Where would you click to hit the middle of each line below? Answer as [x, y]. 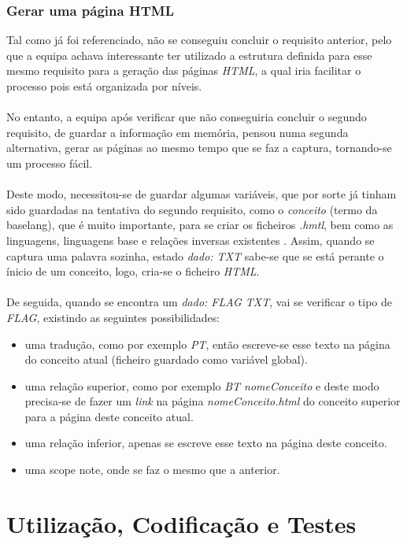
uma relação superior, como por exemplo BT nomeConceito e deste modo [202, 385]
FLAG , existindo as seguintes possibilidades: [113, 317]
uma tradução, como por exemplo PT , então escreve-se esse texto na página [207, 344]
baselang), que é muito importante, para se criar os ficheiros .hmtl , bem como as [200, 225]
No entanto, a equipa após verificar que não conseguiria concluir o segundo [187, 117]
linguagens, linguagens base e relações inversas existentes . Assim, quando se [191, 240]
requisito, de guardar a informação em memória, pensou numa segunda [178, 132]
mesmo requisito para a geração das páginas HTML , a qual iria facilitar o [184, 70]
